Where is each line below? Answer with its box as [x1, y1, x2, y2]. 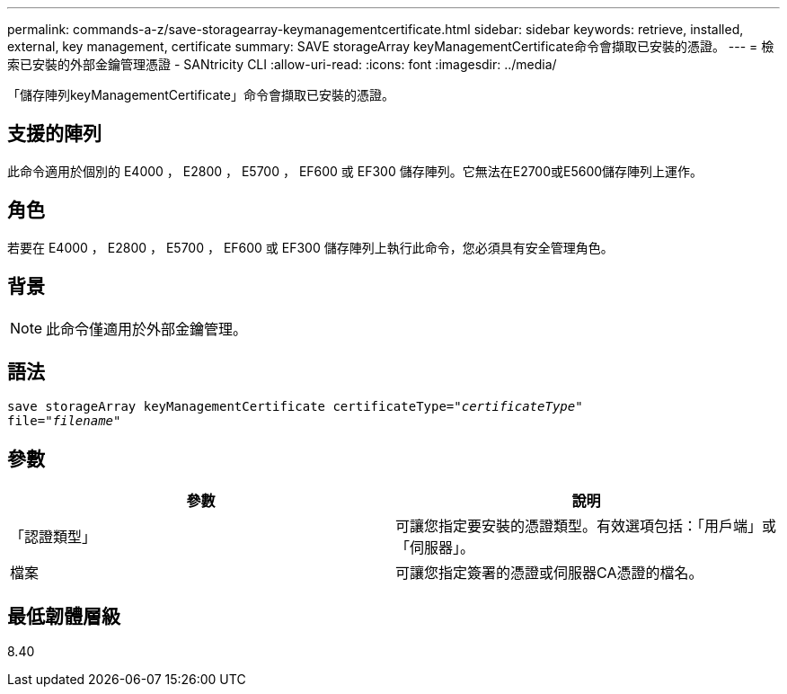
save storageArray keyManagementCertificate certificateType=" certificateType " [7, 399, 583, 414]
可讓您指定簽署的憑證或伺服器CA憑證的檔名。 [395, 564, 703, 583]
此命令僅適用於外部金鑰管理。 [46, 319, 248, 338]
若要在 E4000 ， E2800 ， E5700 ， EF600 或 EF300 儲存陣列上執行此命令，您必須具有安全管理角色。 [7, 239, 614, 255]
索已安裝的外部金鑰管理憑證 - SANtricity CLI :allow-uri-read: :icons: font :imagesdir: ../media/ [7, 57, 557, 72]
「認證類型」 [10, 528, 97, 547]
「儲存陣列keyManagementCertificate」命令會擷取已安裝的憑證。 [7, 87, 394, 102]
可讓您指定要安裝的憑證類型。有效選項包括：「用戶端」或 [395, 517, 777, 536]
